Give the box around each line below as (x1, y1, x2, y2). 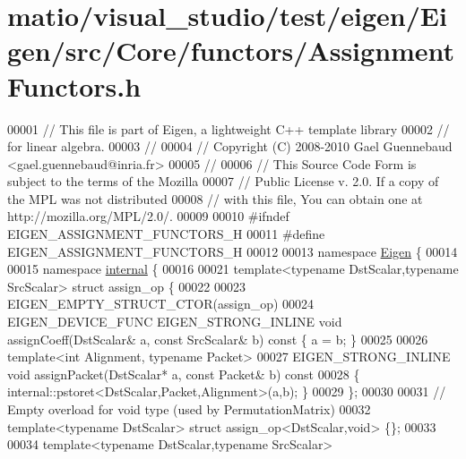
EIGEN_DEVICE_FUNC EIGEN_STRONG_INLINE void (7, 312, 342, 331)
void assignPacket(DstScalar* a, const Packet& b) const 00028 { (7, 364, 360, 383)
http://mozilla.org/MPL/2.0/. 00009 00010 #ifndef (7, 207, 289, 225)
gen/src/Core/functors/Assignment (7, 32, 455, 69)
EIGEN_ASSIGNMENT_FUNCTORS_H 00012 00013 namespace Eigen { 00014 (7, 242, 458, 260)
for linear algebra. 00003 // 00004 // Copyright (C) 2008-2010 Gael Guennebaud (7, 137, 453, 156)
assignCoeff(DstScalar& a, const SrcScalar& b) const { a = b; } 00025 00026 (7, 329, 428, 348)
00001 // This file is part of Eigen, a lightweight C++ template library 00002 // (7, 119, 450, 138)
